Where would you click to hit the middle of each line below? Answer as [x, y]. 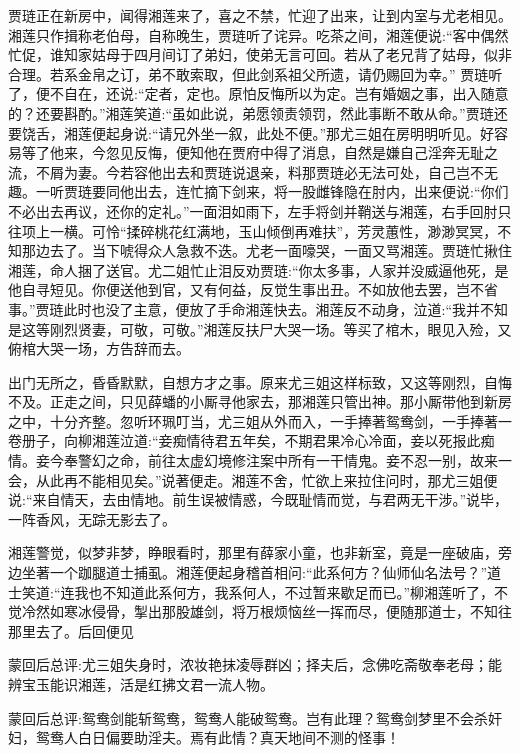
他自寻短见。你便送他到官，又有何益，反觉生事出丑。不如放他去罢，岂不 [246, 289]
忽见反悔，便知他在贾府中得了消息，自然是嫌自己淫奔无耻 [294, 152]
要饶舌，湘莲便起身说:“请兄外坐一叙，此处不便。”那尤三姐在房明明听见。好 [251, 132]
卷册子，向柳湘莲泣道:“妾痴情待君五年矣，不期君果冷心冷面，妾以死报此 [244, 440]
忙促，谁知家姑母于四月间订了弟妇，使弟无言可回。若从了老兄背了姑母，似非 [260, 54]
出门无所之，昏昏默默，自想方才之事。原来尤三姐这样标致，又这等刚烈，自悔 [260, 381]
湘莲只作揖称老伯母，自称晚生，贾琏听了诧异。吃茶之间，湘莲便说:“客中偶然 [258, 34]
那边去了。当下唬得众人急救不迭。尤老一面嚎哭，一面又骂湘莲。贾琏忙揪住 [266, 250]
